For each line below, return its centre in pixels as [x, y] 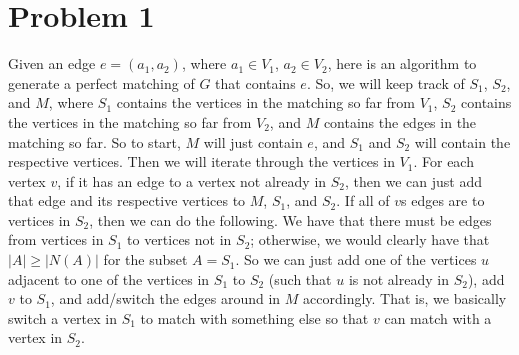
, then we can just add [413, 180]
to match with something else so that [254, 317]
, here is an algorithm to [402, 63]
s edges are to [443, 200]
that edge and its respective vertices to [127, 200]
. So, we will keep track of [385, 82]
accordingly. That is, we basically [405, 298]
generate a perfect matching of [101, 82]
